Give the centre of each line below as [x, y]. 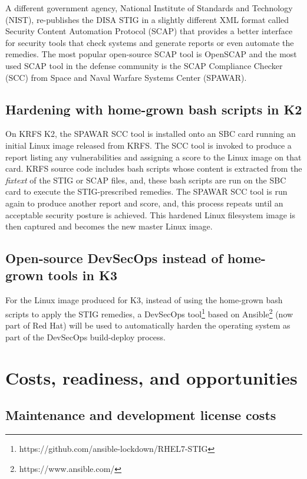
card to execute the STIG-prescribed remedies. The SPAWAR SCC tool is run [146, 191]
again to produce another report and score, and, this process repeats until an [144, 203]
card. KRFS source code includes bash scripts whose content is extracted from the [154, 168]
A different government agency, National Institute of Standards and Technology [149, 8]
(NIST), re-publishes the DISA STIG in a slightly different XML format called [147, 19]
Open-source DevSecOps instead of [114, 258]
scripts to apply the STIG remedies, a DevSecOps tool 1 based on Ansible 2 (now [149, 313]
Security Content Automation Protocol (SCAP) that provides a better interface [149, 31]
